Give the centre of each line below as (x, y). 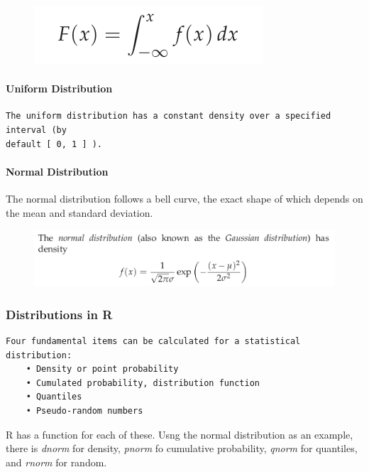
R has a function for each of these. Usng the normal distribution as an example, (180, 434)
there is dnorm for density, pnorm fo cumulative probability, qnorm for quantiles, (182, 448)
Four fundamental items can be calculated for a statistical (153, 342)
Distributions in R (59, 314)
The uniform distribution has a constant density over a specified (169, 116)
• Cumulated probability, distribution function (143, 383)
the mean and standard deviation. (79, 212)
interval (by (36, 130)
